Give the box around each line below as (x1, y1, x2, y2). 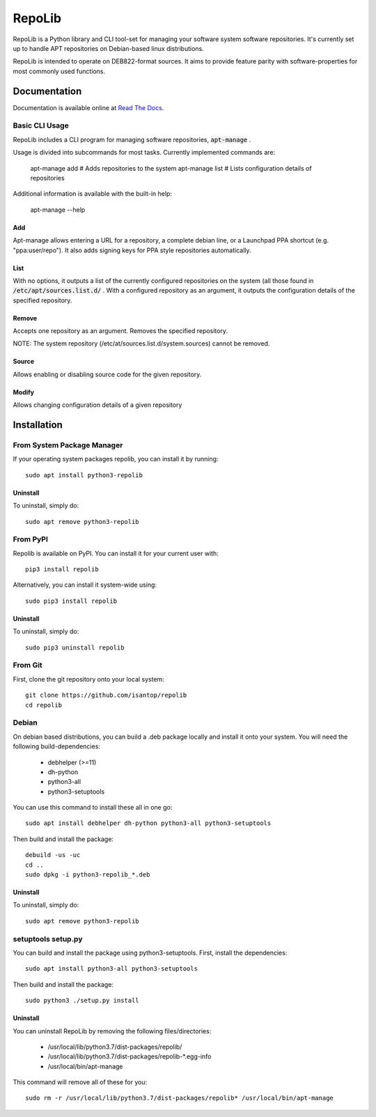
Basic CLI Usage (13, 121, 69, 130)
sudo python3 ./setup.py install (25, 996, 139, 1005)
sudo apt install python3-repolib (25, 471, 143, 479)
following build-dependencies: (13, 742, 101, 750)
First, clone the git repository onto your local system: (13, 675, 165, 683)
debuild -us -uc (25, 851, 81, 859)
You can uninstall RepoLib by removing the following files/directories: (13, 1026, 212, 1035)
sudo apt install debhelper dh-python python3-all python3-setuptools (25, 819, 272, 827)
